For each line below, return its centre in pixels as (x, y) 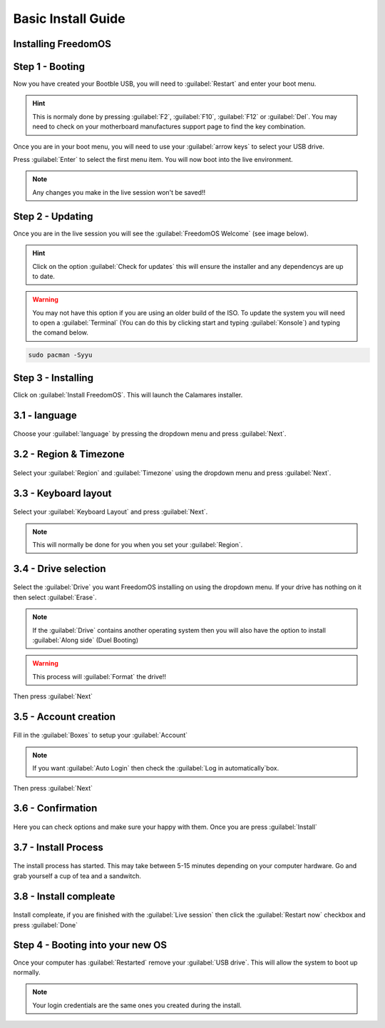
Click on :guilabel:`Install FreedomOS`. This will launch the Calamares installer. (128, 395)
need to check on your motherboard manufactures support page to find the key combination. (169, 127)
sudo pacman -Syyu (60, 355)
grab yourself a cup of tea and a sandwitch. (77, 876)
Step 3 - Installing (53, 378)
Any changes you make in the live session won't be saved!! (119, 192)
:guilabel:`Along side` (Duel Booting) (86, 640)
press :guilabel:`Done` (46, 925)
